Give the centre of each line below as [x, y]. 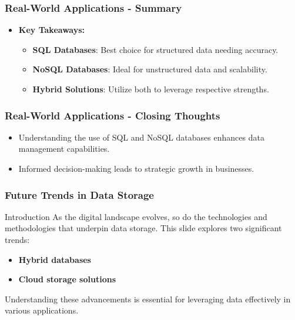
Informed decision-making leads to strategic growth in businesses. [136, 168]
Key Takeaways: [52, 30]
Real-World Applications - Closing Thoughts [113, 115]
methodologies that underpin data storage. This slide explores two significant [143, 228]
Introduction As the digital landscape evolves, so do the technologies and [136, 216]
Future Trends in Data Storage [79, 194]
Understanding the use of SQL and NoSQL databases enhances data [141, 137]
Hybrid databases [55, 259]
